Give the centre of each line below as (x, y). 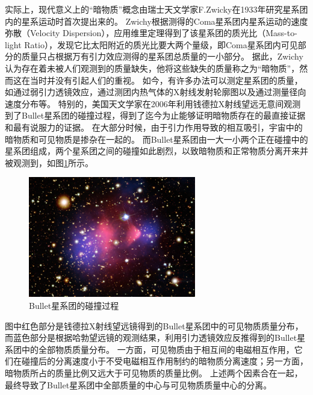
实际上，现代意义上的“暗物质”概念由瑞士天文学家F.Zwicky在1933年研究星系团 (156, 9)
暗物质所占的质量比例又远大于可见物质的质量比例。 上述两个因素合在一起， (154, 372)
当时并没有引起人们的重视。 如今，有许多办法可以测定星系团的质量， (166, 80)
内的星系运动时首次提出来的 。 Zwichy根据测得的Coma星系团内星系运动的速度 (156, 21)
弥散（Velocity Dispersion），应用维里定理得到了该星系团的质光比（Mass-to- (151, 33)
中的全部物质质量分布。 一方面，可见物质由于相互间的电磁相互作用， (158, 349)
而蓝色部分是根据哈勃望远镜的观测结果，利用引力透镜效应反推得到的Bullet (151, 337)
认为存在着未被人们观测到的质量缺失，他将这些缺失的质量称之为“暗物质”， (152, 68)
